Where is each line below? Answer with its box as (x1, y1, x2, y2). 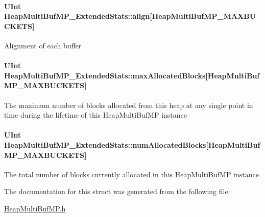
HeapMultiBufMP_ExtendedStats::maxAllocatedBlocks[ (4, 70, 208, 80)
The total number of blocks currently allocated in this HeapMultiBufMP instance (4, 169, 259, 179)
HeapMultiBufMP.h (4, 203, 66, 213)
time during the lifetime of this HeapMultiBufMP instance (4, 110, 187, 120)
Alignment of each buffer (4, 40, 82, 50)
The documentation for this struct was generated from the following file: (4, 186, 230, 197)
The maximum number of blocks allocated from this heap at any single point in (4, 99, 253, 110)
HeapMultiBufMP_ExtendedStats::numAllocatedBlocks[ (4, 139, 208, 150)
